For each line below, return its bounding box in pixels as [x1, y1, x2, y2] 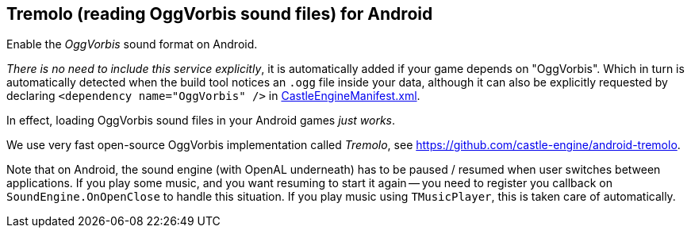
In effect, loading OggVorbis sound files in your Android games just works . [6, 113, 396, 128]
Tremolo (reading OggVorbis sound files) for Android [6, 4, 433, 24]
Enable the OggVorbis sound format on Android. [6, 37, 258, 52]
